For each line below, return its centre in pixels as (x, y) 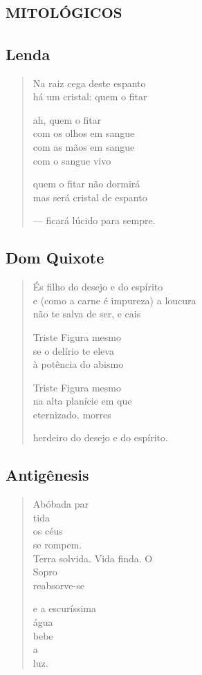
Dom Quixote (55, 258)
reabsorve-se (58, 585)
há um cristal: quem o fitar (90, 96)
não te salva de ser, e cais (87, 314)
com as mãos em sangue (84, 146)
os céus (48, 531)
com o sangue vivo (72, 160)
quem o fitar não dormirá (86, 184)
